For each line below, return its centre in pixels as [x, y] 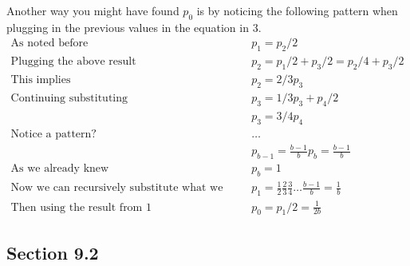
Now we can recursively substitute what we [117, 188]
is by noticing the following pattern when [297, 10]
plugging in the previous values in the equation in [128, 27]
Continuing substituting [69, 98]
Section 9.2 [53, 252]
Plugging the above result [73, 62]
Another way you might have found [93, 10]
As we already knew [60, 168]
